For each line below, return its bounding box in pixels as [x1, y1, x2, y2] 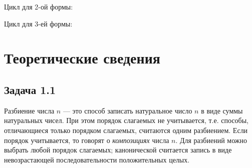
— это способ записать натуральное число [63, 105, 192, 115]
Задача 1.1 [4, 81, 56, 97]
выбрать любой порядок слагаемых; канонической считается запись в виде [4, 144, 232, 155]
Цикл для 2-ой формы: [4, 1, 73, 11]
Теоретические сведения [4, 47, 160, 68]
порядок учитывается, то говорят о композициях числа [4, 134, 169, 145]
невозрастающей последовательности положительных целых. [4, 154, 190, 164]
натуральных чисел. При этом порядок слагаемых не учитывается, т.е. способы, [4, 115, 248, 125]
